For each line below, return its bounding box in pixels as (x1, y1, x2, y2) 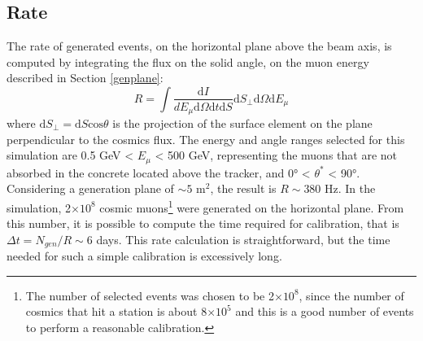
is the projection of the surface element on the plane (112, 115, 373, 132)
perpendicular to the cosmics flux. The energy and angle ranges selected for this (7, 130, 405, 147)
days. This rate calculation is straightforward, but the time (96, 230, 390, 247)
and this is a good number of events (235, 303, 414, 320)
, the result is (210, 180, 277, 197)
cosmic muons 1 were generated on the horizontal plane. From (99, 196, 404, 216)
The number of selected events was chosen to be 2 (25, 286, 274, 304)
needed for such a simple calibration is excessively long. (7, 247, 282, 264)
